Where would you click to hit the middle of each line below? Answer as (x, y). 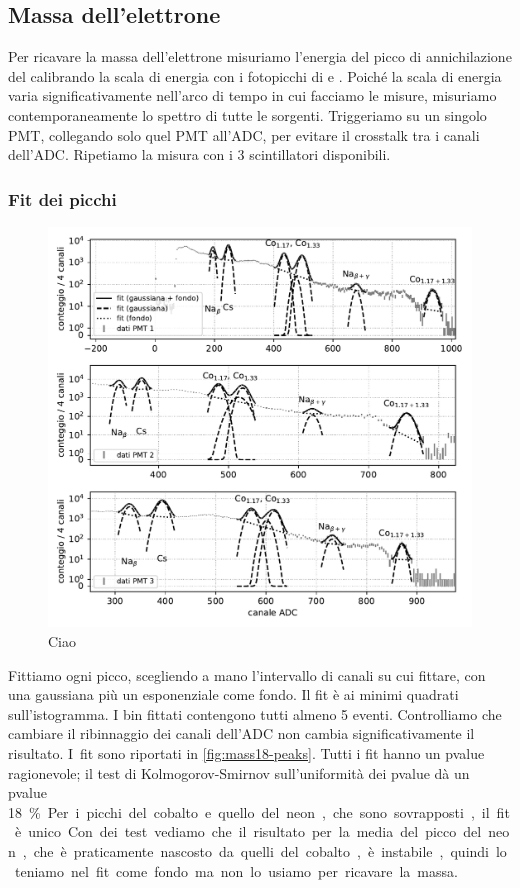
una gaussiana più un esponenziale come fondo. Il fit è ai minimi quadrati (233, 694)
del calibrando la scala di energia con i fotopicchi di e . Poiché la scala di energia (255, 75)
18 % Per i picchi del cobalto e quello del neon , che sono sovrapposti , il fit (259, 811)
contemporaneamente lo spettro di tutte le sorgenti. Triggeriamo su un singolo (247, 114)
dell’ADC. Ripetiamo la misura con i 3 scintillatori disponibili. (199, 154)
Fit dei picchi (62, 198)
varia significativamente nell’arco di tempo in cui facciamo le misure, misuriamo (252, 95)
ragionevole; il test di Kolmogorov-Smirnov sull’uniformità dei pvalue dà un (239, 772)
